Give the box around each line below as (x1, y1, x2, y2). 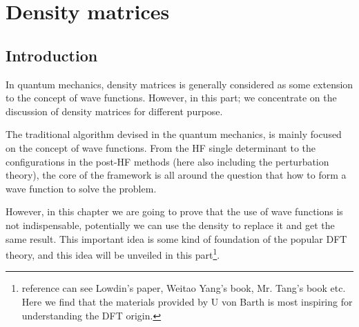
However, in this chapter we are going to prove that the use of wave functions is (6, 204, 343, 219)
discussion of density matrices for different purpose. (6, 103, 223, 118)
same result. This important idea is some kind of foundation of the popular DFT (6, 231, 347, 246)
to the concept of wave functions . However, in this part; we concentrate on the (6, 90, 337, 105)
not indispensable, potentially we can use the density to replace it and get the (6, 217, 335, 232)
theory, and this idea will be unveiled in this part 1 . (6, 246, 220, 261)
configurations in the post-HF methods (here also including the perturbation (6, 154, 329, 168)
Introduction (6, 44, 98, 66)
